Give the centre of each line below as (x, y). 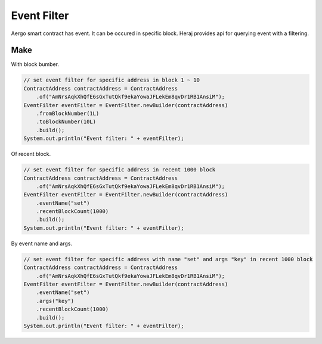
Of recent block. (31, 154)
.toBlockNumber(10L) (66, 122)
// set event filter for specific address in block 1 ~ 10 (112, 80)
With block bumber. (35, 64)
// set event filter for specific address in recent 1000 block (120, 170)
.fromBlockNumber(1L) (68, 113)
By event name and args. (42, 243)
